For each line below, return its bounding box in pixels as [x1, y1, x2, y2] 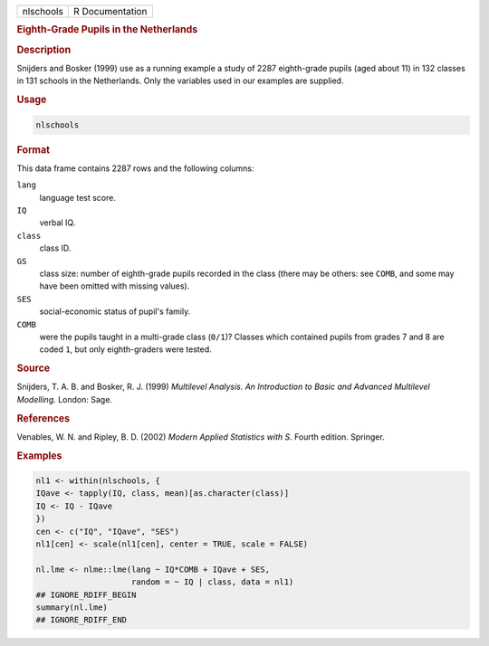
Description [16, 43, 72, 56]
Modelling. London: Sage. [16, 394, 113, 404]
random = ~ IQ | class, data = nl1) [131, 577, 294, 587]
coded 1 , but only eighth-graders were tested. [39, 344, 212, 355]
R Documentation [73, 5, 148, 17]
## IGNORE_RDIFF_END [35, 615, 127, 625]
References [16, 412, 71, 424]
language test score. [39, 192, 117, 203]
